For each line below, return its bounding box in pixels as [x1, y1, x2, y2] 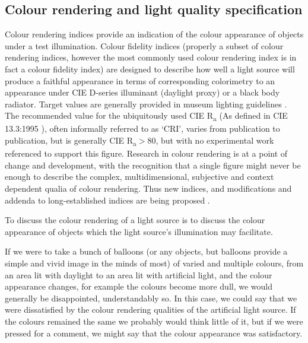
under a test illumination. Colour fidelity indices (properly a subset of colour [5, 39, 284, 52]
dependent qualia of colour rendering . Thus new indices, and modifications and [5, 182, 292, 194]
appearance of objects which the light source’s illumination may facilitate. [5, 225, 273, 237]
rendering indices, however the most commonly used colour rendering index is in [5, 51, 297, 63]
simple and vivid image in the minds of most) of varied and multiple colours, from [5, 256, 304, 269]
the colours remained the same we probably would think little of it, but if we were [5, 315, 303, 327]
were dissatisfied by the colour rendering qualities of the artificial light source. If [5, 303, 296, 316]
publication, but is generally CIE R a [5, 134, 136, 148]
